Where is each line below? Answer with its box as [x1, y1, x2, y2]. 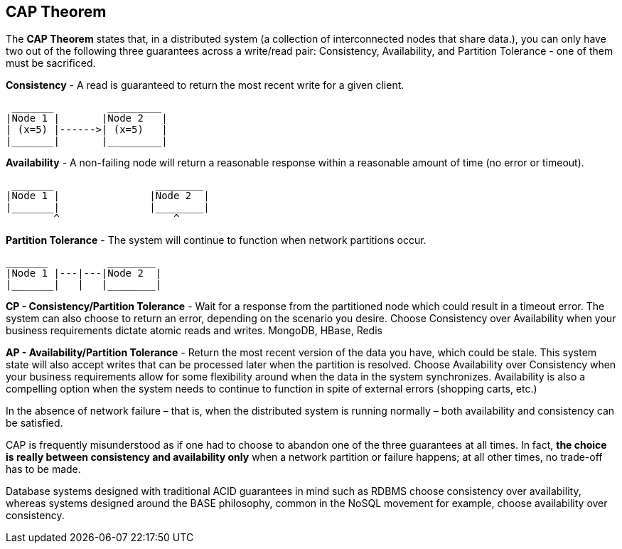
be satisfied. [6, 417, 63, 430]
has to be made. [6, 463, 81, 476]
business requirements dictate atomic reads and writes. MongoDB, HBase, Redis [6, 324, 382, 337]
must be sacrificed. [6, 57, 96, 70]
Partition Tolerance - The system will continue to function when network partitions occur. [6, 234, 427, 247]
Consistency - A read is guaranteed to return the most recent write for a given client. [6, 79, 404, 92]
